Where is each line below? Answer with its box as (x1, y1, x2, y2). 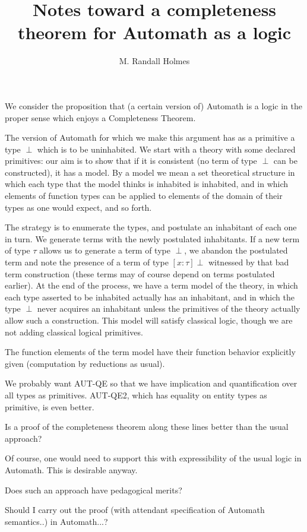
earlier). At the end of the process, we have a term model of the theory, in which (5, 279, 298, 292)
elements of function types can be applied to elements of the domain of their (5, 189, 283, 202)
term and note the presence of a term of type (5, 256, 169, 268)
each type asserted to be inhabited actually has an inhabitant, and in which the (5, 290, 295, 303)
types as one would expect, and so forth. (5, 201, 152, 213)
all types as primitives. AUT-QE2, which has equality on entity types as (5, 388, 267, 401)
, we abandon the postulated (184, 244, 288, 256)
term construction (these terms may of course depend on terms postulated (5, 267, 275, 280)
